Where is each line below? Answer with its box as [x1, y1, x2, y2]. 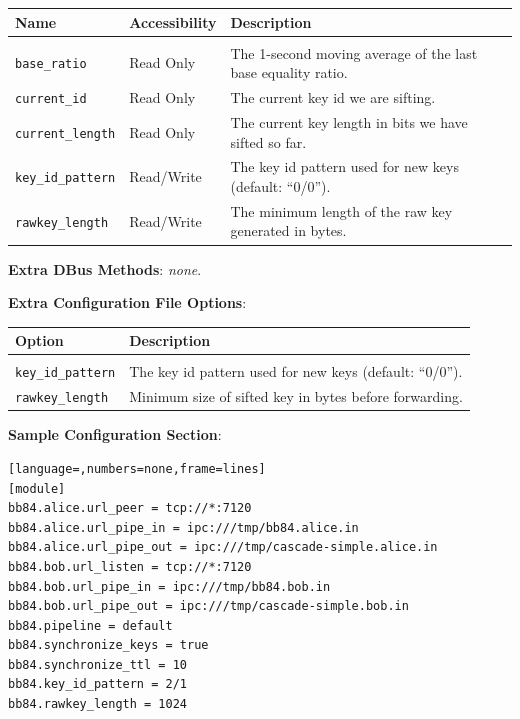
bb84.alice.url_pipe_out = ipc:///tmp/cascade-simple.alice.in [8, 540, 438, 555]
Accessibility [129, 11, 217, 32]
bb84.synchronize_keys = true [8, 638, 209, 653]
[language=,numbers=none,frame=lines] [8, 461, 266, 476]
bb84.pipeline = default [8, 618, 173, 633]
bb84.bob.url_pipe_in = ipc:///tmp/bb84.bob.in [8, 579, 331, 594]
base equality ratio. [230, 62, 348, 83]
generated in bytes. [230, 220, 347, 241]
